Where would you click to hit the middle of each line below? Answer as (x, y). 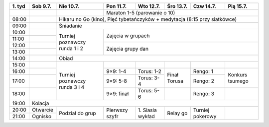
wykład (146, 116)
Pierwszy (117, 110)
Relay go (177, 113)
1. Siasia (147, 110)
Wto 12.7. (149, 6)
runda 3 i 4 (72, 87)
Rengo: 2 (203, 81)
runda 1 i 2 (71, 48)
